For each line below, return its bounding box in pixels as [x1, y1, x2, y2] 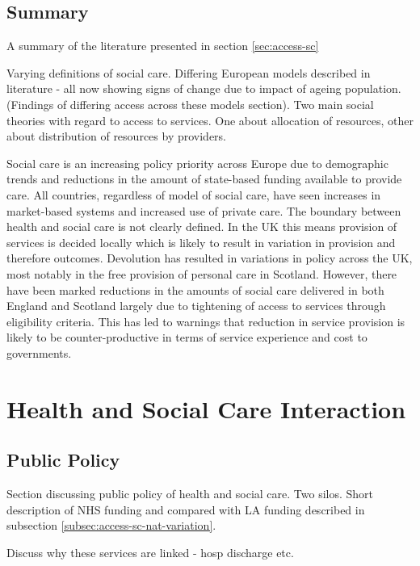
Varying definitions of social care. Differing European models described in [6, 64, 371, 81]
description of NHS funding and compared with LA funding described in [6, 501, 365, 518]
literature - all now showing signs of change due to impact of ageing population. [6, 80, 401, 97]
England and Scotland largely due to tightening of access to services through [6, 297, 386, 314]
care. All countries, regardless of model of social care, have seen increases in [6, 186, 381, 203]
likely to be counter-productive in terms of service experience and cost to [6, 329, 367, 346]
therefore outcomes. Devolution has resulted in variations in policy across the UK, [6, 249, 413, 266]
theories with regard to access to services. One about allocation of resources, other [6, 111, 414, 128]
